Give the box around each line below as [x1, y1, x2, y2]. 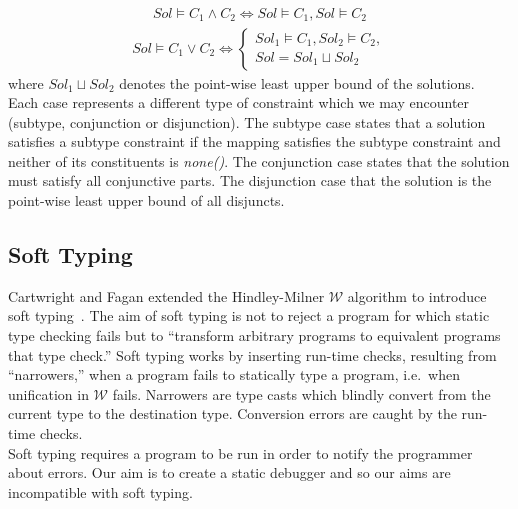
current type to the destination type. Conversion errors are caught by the [8, 403, 457, 424]
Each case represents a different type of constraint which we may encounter [8, 92, 470, 113]
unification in [8, 383, 89, 404]
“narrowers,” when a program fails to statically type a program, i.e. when [8, 364, 461, 385]
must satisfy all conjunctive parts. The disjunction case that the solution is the [8, 170, 492, 191]
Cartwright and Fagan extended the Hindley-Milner [8, 285, 325, 306]
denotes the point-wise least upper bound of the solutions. [119, 72, 475, 93]
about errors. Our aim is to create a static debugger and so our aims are [8, 462, 451, 483]
